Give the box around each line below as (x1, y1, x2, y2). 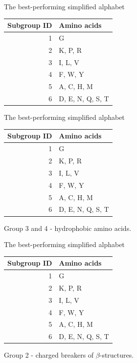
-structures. (99, 350, 134, 360)
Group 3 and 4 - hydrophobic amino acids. (4, 223, 132, 233)
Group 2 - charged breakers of (4, 350, 94, 360)
